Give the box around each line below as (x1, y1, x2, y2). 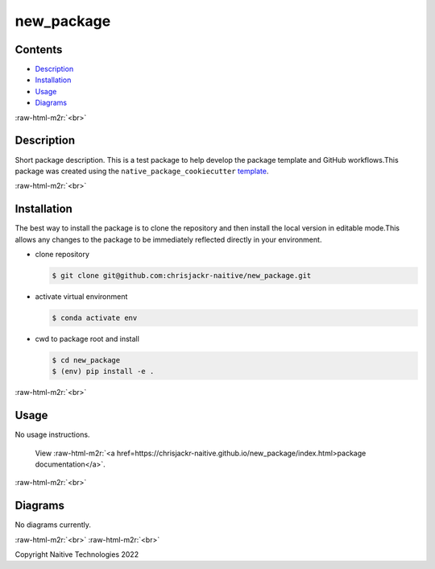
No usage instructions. (14, 430, 90, 439)
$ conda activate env (52, 313, 138, 322)
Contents (14, 43, 63, 56)
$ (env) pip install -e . (52, 367, 155, 376)
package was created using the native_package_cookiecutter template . (14, 166, 269, 176)
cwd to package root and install (35, 334, 140, 343)
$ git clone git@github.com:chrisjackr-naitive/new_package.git (52, 271, 312, 280)
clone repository (35, 250, 90, 259)
